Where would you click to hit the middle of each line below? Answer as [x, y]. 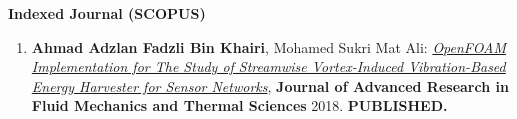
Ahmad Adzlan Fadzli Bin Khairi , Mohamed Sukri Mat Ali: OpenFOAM [268, 46]
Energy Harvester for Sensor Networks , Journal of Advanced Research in [270, 85]
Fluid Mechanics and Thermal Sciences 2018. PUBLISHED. [239, 105]
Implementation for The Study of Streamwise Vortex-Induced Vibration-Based [268, 66]
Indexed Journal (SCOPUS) [107, 13]
